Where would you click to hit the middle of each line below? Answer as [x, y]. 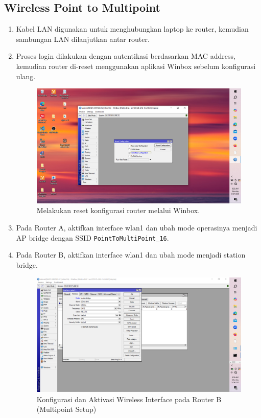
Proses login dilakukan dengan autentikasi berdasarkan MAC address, [126, 56]
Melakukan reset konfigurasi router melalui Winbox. [118, 210]
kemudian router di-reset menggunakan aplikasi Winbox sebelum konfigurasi [136, 66]
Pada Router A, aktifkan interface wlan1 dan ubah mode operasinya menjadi [137, 228]
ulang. [26, 76]
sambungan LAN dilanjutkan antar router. [83, 39]
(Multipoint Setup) [66, 409]
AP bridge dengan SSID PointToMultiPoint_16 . [92, 237]
